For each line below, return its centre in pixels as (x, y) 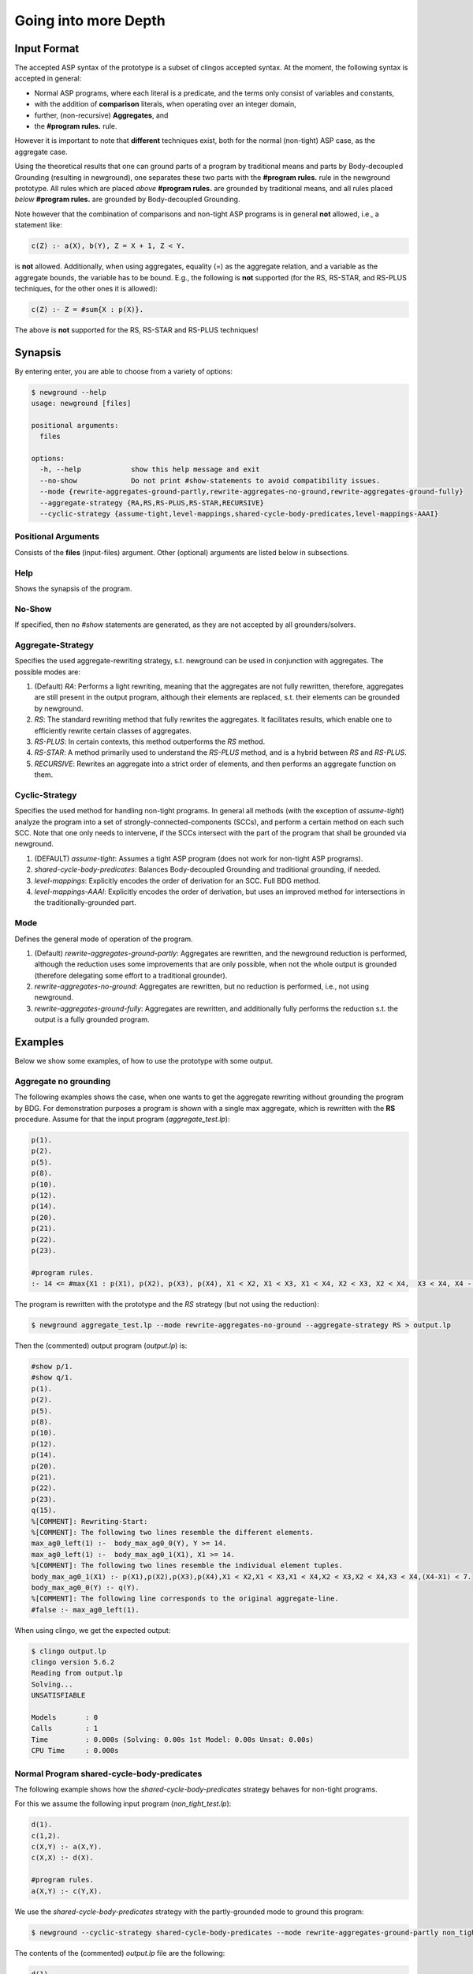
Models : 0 (65, 1717)
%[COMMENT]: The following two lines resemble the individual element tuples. (187, 1566)
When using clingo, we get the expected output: (93, 1630)
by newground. (59, 708)
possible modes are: (48, 672)
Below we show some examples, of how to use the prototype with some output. (144, 1061)
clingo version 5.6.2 (73, 1663)
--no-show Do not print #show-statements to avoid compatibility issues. (210, 480)
